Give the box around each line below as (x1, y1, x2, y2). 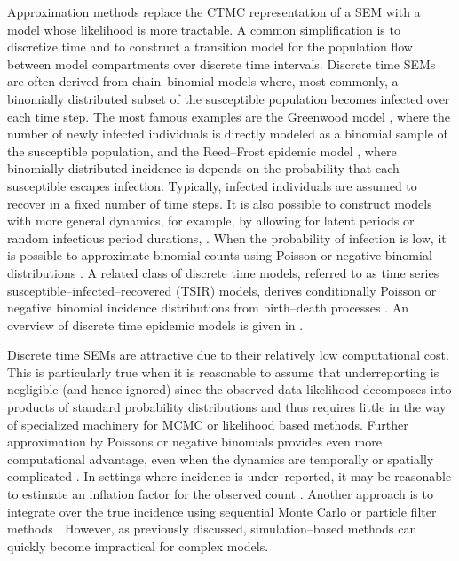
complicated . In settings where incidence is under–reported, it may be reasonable (7, 467, 452, 486)
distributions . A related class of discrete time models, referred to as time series (7, 263, 439, 281)
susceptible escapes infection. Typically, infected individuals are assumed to (7, 176, 417, 194)
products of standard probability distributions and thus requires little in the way (7, 398, 447, 416)
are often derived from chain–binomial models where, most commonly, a (7, 72, 399, 91)
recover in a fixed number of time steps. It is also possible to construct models (7, 194, 432, 212)
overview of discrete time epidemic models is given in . (7, 315, 304, 334)
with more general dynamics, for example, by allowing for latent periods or (7, 211, 415, 230)
